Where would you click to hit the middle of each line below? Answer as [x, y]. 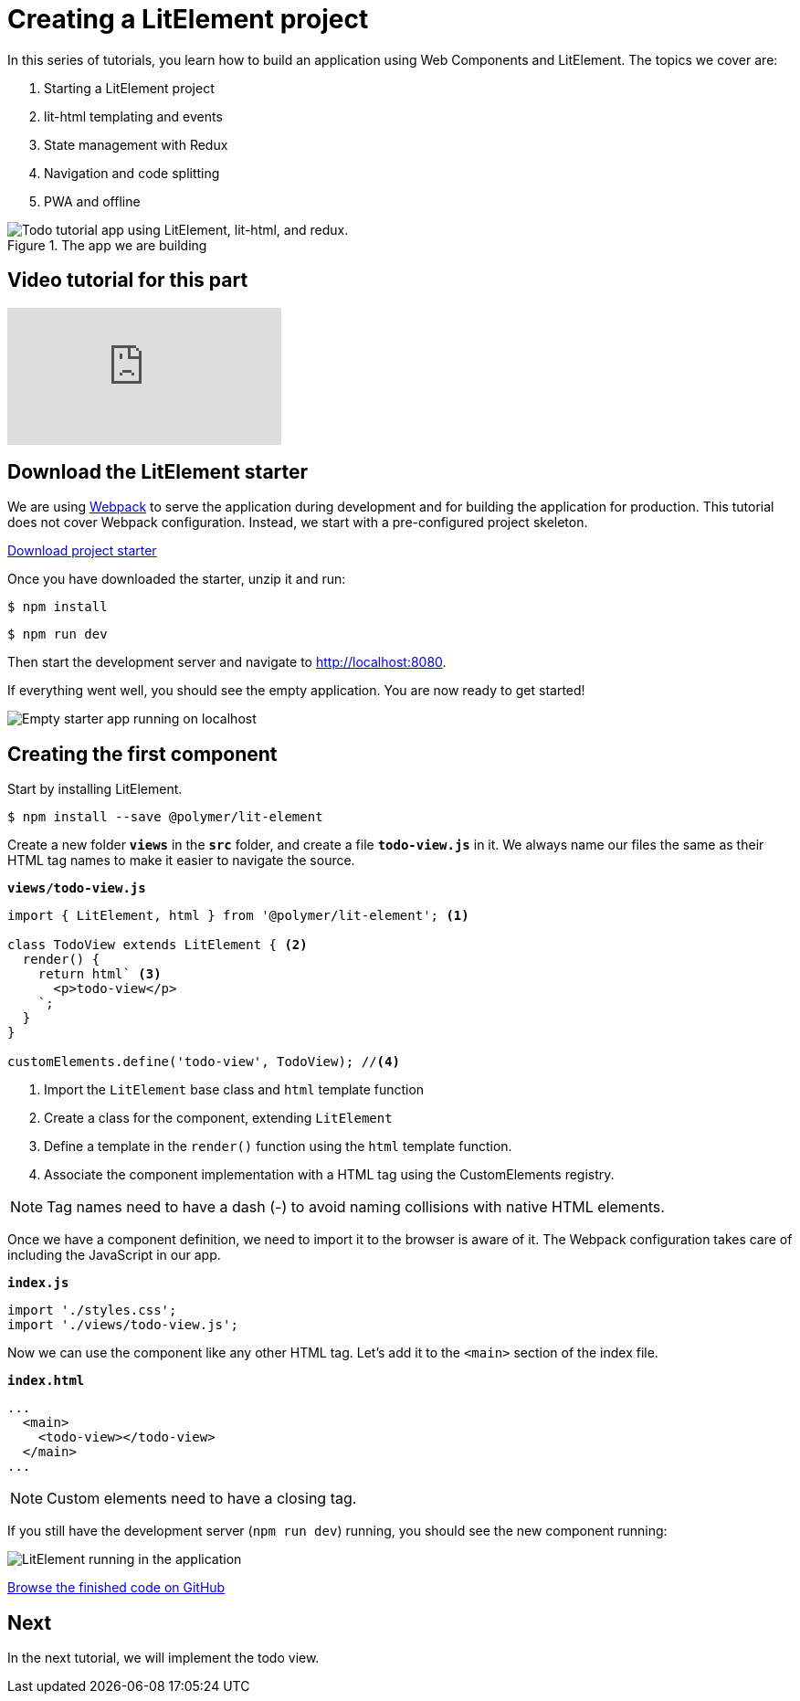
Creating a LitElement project [188, 19]
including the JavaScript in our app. [114, 1255]
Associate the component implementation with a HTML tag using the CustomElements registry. [329, 1175]
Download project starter [82, 551]
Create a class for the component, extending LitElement [218, 1118]
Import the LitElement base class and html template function [234, 1090]
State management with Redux [136, 144]
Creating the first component [142, 754]
